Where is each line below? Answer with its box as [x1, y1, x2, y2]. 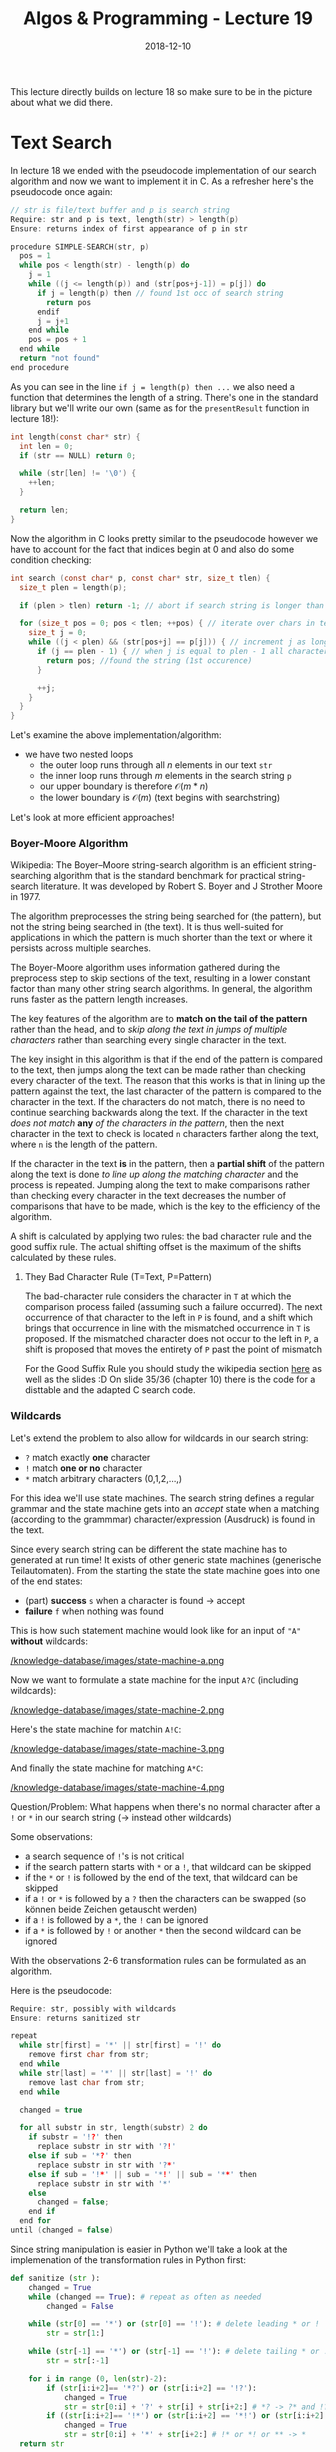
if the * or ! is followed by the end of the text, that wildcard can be [24, 1871, 298, 1883]
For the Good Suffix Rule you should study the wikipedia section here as [24, 1363, 323, 1375]
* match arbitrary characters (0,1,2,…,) [24, 1472, 183, 1484]
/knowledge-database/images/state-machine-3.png [10, 1742, 225, 1754]
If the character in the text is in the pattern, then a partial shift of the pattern [10, 1158, 325, 1170]
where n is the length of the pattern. [10, 1138, 158, 1151]
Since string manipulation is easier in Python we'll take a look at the [10, 2243, 288, 2255]
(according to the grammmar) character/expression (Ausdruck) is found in [10, 1513, 316, 1525]
